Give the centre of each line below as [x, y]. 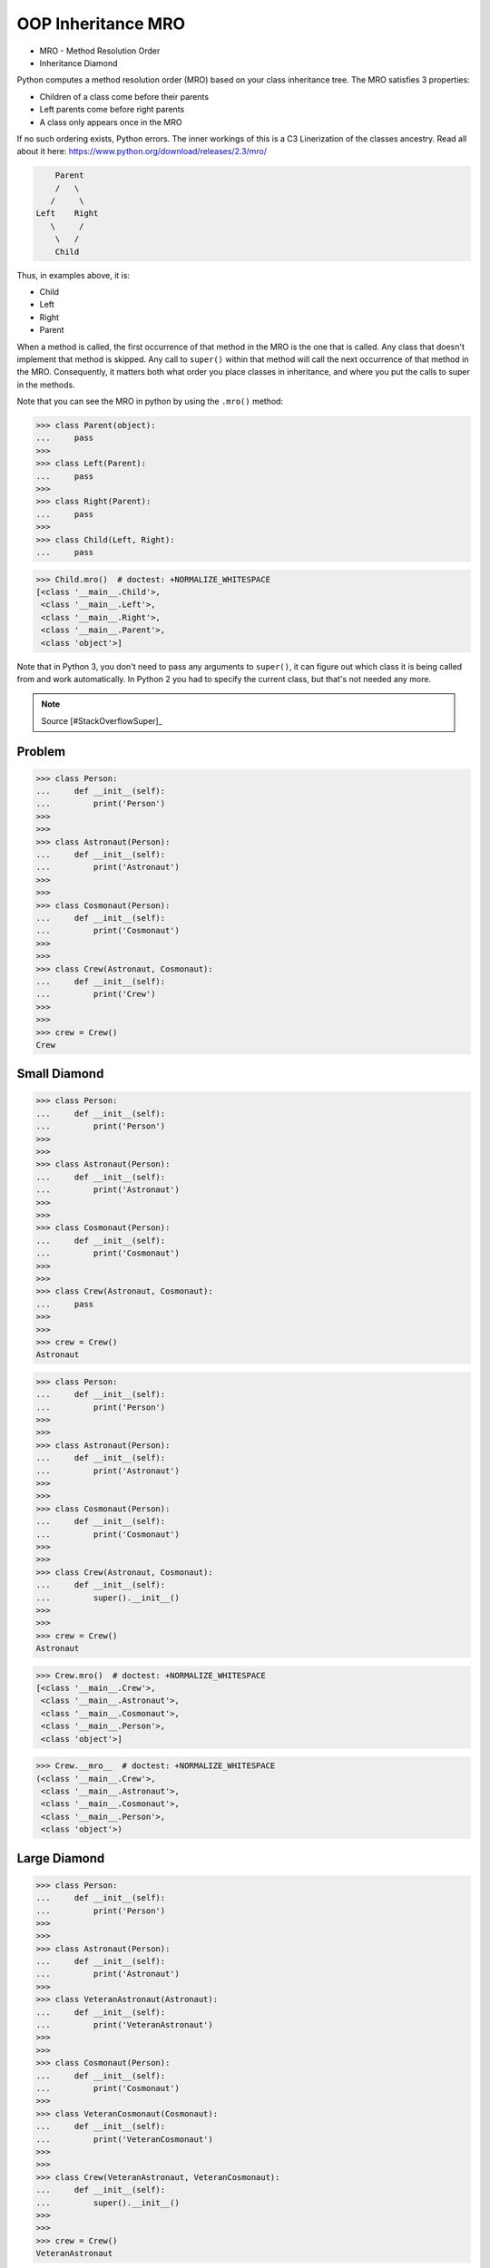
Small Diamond [60, 1074]
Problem [41, 752]
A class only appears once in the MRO [111, 122]
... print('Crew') [96, 994]
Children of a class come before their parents [124, 96]
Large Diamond [61, 1858]
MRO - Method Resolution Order [100, 51]
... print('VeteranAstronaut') [124, 2025]
